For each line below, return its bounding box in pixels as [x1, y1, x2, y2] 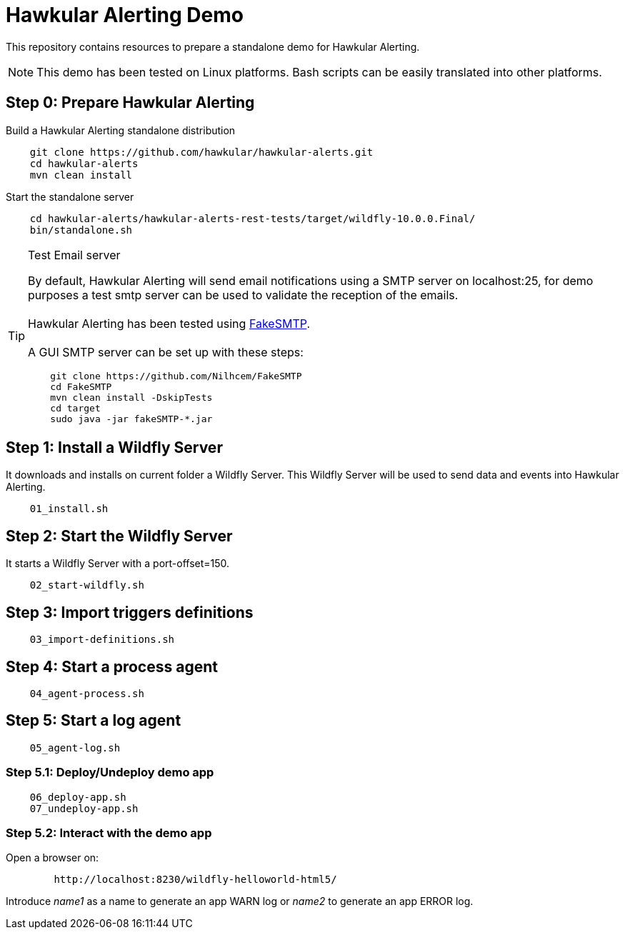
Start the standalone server [6, 190, 134, 203]
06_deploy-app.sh [29, 791, 126, 803]
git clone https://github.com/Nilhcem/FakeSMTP [50, 370, 302, 381]
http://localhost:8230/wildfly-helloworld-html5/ [54, 874, 337, 886]
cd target [50, 402, 101, 414]
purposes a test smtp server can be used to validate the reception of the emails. [28, 287, 459, 302]
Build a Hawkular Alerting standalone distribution [6, 124, 236, 136]
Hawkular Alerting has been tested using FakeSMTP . [28, 316, 311, 331]
